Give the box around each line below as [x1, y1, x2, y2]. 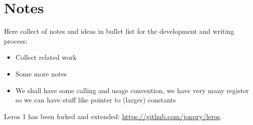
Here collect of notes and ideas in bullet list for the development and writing [4, 26, 234, 36]
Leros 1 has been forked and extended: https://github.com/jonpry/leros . [4, 111, 222, 121]
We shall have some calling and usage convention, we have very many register [15, 85, 249, 95]
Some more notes [15, 68, 67, 78]
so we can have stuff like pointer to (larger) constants [15, 95, 176, 105]
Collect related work [15, 52, 77, 62]
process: [4, 35, 28, 46]
